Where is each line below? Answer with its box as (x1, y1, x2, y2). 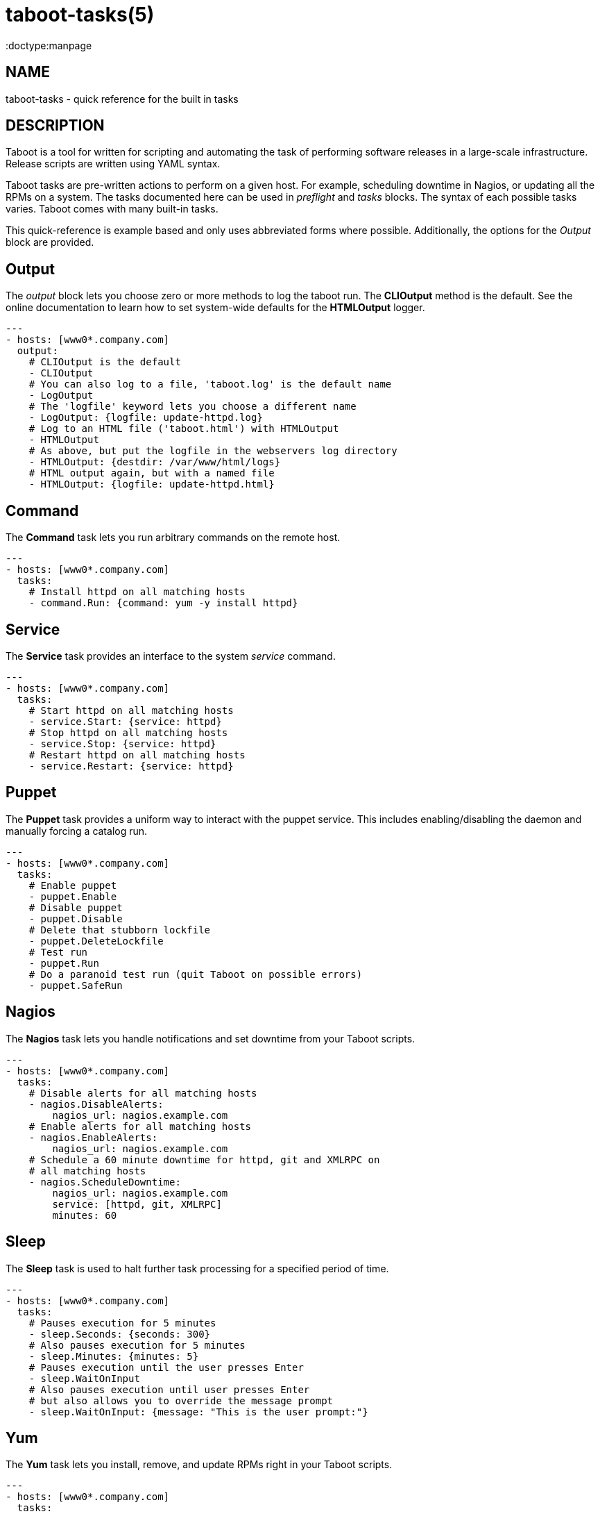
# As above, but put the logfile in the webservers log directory (28, 445, 397, 457)
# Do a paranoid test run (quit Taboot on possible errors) (28, 968, 363, 980)
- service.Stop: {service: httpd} (28, 738, 216, 749)
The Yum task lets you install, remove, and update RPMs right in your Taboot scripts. (6, 1458, 393, 1471)
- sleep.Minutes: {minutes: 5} (28, 1350, 199, 1362)
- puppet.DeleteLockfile (28, 935, 164, 947)
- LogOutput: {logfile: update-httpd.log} (28, 412, 263, 424)
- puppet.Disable (28, 913, 123, 924)
